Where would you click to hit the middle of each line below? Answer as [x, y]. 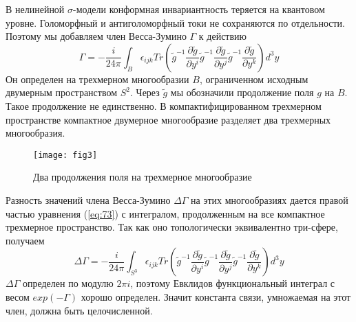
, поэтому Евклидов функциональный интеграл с [232, 283]
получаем [25, 240]
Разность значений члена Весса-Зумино [88, 200]
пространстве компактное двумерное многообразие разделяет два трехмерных [168, 119]
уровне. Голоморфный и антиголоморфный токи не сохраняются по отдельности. [175, 22]
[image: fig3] [65, 155]
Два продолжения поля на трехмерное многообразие [143, 177]
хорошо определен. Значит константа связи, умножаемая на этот [216, 296]
